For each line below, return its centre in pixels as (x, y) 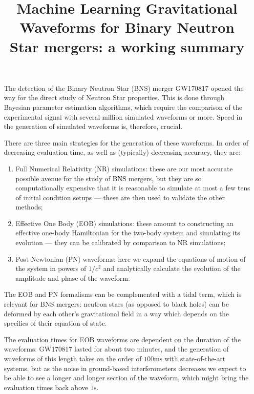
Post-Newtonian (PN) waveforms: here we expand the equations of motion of (130, 259)
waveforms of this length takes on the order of (73, 358)
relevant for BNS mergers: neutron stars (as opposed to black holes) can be (116, 304)
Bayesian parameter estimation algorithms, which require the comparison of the (123, 107)
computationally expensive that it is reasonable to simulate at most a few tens (133, 188)
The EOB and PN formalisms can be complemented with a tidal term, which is (123, 294)
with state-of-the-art (195, 358)
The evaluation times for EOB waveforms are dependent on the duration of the (122, 339)
